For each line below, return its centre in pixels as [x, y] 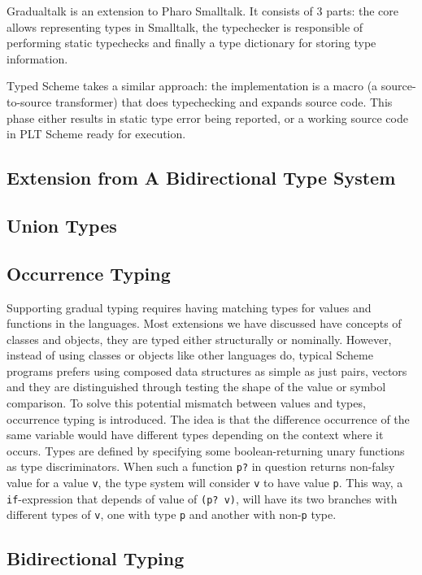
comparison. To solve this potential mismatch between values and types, [186, 403]
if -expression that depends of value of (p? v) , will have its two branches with [202, 498]
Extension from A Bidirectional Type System [201, 178]
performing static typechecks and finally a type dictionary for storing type [191, 43]
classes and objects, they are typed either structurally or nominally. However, [199, 339]
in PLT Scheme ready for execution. [96, 134]
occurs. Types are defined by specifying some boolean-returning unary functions [206, 450]
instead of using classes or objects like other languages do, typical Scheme [190, 355]
